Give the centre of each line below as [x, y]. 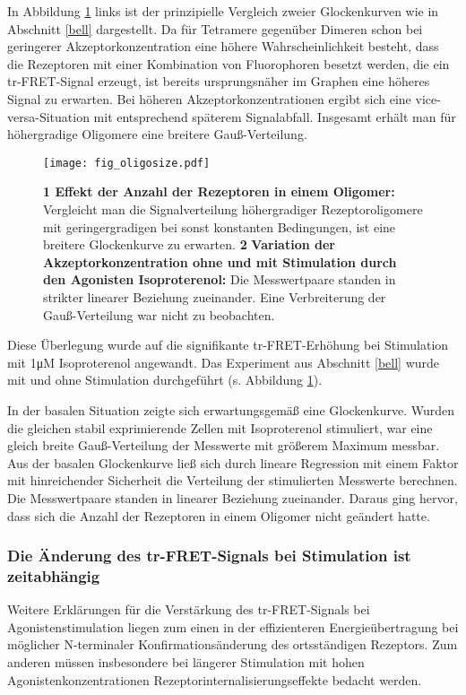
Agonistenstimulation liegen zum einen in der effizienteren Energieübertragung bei [233, 626]
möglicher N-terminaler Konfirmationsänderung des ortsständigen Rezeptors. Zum [233, 644]
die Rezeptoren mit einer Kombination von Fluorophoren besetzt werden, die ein [229, 63]
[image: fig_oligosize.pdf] [127, 163]
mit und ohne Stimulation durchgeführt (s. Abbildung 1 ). [165, 380]
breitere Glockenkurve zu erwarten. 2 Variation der [189, 244]
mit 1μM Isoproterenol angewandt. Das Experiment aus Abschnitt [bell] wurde [224, 362]
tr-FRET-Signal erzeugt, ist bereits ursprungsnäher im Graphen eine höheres [219, 81]
